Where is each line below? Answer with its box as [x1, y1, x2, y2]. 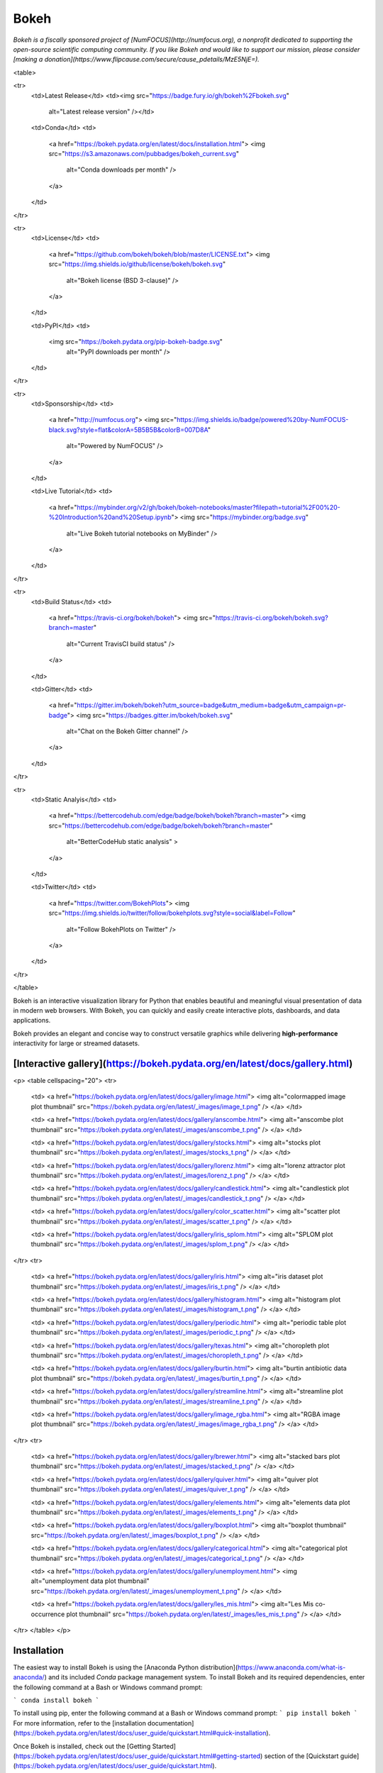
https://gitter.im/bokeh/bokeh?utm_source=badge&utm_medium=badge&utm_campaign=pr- [77, 701, 347, 709]
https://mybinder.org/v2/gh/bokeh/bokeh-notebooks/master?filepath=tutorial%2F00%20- [77, 503, 340, 511]
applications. [13, 1016, 51, 1025]
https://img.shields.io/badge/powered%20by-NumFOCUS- [176, 416, 349, 424]
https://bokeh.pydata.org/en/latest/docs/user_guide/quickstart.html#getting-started [15, 1752, 261, 1760]
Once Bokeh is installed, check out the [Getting [13, 1742, 151, 1750]
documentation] [148, 1718, 194, 1727]
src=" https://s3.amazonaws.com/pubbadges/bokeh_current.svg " [48, 150, 239, 158]
